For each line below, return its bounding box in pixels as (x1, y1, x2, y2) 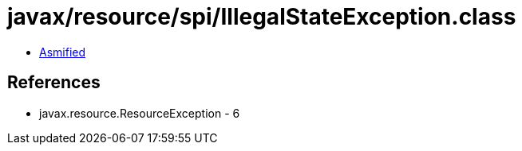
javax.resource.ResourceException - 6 (39, 106, 240, 120)
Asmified (39, 45, 86, 59)
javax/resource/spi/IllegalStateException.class (7, 3, 516, 30)
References (7, 72, 101, 93)
